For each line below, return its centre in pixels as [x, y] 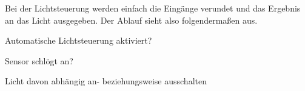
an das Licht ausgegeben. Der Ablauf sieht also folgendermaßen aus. [131, 20]
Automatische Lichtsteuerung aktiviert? [79, 40]
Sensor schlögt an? [39, 60]
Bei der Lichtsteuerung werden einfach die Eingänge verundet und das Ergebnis [153, 8]
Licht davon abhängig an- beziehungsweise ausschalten [106, 81]
